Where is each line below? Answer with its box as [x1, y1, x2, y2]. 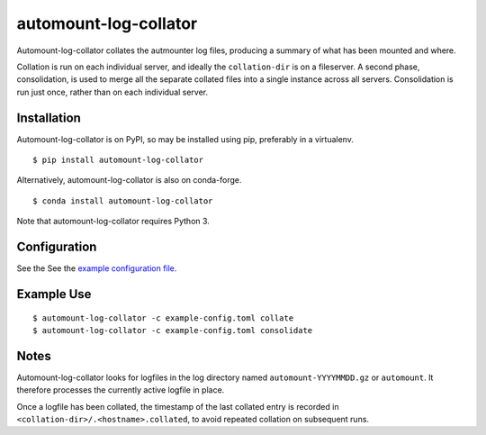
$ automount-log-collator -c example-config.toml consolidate [32, 325, 313, 335]
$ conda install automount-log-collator [32, 195, 213, 206]
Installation [16, 110, 81, 125]
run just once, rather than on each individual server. [16, 86, 209, 97]
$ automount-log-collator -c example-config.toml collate [32, 313, 294, 323]
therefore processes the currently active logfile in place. [16, 385, 225, 395]
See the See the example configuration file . [16, 263, 177, 274]
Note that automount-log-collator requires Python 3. [16, 216, 211, 227]
